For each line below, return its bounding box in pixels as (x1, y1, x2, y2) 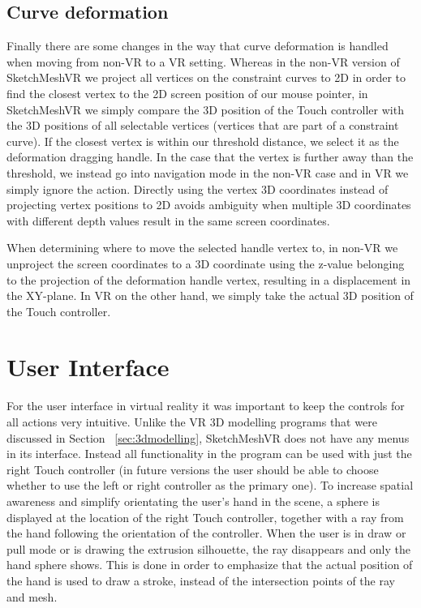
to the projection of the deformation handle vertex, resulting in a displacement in (6, 271, 411, 288)
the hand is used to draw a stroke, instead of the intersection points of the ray (6, 572, 395, 589)
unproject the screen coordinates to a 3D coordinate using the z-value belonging (6, 255, 405, 272)
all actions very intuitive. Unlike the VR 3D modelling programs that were (6, 413, 377, 430)
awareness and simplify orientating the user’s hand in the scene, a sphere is (6, 492, 380, 509)
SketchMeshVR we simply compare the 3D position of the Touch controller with (6, 101, 404, 118)
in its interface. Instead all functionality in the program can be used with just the (6, 445, 412, 462)
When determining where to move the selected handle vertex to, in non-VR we (6, 239, 398, 256)
